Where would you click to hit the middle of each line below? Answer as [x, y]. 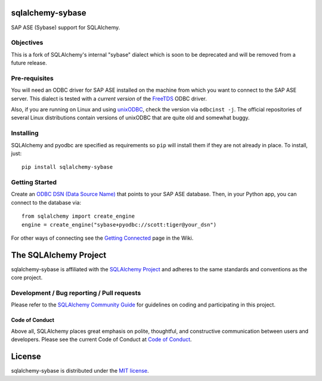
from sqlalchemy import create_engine [78, 216]
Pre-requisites [32, 78]
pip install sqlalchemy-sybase [67, 167]
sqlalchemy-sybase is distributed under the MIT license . [80, 371]
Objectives [27, 43]
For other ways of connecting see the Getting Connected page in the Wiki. [102, 238]
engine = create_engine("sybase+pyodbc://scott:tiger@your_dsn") [119, 224]
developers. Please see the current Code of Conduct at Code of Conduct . [101, 339]
